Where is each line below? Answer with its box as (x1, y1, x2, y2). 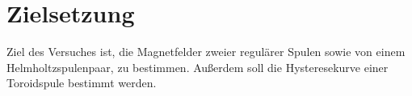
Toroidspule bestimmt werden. (6, 74, 157, 91)
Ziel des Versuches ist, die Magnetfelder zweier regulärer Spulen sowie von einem (6, 43, 406, 60)
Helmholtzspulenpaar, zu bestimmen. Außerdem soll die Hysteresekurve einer (6, 58, 389, 75)
